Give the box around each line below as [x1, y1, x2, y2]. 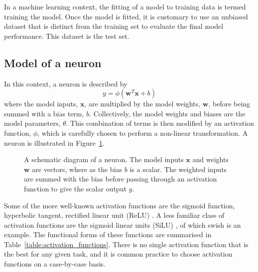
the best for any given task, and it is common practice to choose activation [4, 249, 233, 259]
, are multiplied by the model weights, [84, 98, 201, 109]
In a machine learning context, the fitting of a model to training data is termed [4, 1, 246, 11]
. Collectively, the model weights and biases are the [89, 108, 246, 118]
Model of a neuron [4, 55, 102, 70]
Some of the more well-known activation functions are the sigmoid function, [4, 200, 235, 210]
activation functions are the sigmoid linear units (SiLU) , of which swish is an [4, 219, 241, 230]
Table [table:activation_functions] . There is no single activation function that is [4, 239, 249, 249]
